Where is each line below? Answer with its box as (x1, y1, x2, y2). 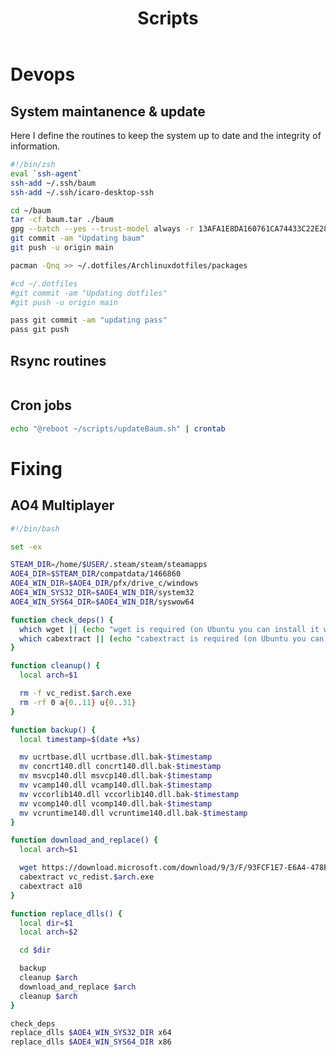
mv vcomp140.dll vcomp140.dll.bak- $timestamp (19, 798, 213, 809)
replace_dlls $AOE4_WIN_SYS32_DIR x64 (10, 1028, 172, 1038)
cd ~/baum (10, 205, 52, 216)
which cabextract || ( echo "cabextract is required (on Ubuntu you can (19, 633, 325, 644)
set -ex (10, 542, 43, 552)
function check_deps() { (10, 615, 114, 625)
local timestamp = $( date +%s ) (19, 734, 141, 744)
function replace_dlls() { (10, 908, 123, 919)
